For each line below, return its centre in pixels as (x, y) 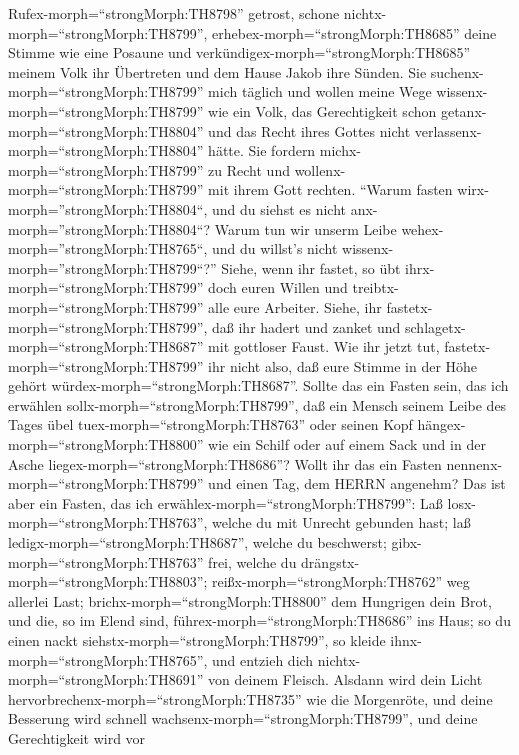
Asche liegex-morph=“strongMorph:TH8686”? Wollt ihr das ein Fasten (225, 463)
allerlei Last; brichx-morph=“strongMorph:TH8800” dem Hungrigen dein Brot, (250, 600)
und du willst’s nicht (275, 248)
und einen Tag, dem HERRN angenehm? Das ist (357, 483)
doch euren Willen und (278, 287)
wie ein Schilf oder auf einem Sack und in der (347, 444)
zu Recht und (249, 169)
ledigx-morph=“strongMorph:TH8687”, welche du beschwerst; (197, 542)
